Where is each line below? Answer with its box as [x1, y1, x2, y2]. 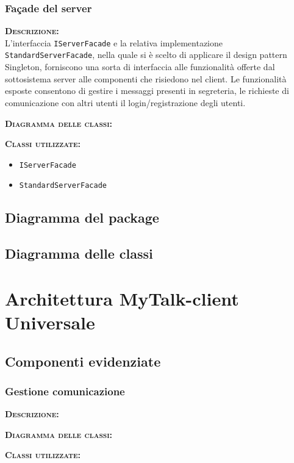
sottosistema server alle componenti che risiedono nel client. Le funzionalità [5, 72, 287, 85]
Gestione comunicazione [5, 383, 125, 398]
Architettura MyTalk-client [5, 285, 239, 310]
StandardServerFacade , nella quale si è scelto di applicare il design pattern [5, 48, 287, 61]
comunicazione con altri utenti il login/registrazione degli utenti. [5, 96, 246, 109]
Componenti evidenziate [5, 351, 161, 370]
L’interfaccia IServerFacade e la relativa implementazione [5, 36, 223, 49]
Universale [5, 309, 95, 334]
